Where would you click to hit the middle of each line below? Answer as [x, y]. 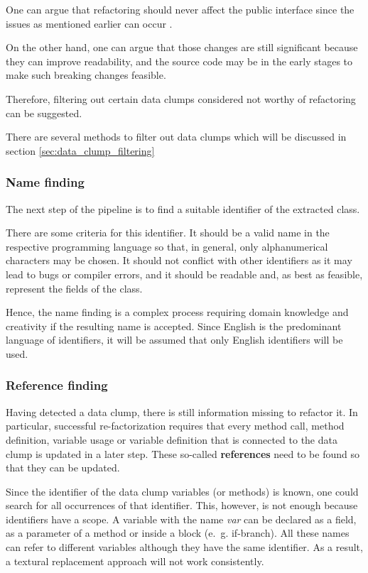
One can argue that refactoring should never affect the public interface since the [180, 9]
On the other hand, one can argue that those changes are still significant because [182, 47]
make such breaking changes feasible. [86, 75]
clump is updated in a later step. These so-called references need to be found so [183, 453]
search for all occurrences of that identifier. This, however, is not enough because [182, 505]
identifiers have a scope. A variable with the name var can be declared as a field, [181, 519]
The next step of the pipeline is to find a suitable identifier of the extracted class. [183, 208]
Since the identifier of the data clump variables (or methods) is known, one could [182, 491]
